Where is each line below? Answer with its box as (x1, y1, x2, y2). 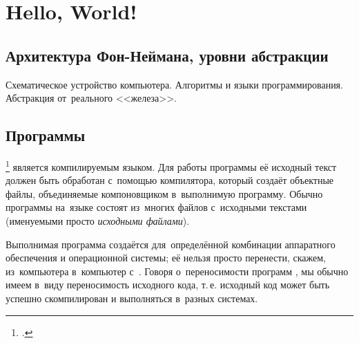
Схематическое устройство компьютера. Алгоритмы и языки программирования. (6, 77, 343, 91)
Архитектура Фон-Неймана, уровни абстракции (6, 44, 329, 66)
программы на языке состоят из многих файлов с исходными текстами (6, 200, 307, 214)
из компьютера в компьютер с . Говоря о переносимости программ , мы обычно (6, 263, 349, 278)
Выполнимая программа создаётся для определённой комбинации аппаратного (6, 237, 336, 251)
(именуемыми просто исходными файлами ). (6, 214, 190, 228)
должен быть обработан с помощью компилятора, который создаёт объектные (6, 173, 334, 187)
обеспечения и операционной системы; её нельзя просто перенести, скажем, (6, 250, 326, 265)
